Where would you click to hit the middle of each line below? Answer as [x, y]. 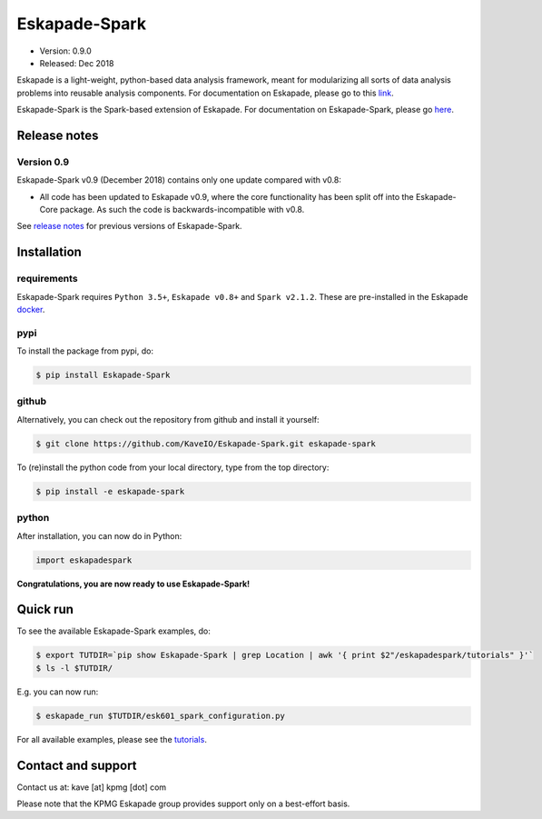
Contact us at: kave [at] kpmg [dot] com [92, 787]
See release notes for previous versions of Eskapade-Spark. [129, 226]
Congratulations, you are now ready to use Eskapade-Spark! [133, 584]
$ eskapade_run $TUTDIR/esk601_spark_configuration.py [160, 715]
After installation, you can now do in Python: [99, 535]
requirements [47, 279]
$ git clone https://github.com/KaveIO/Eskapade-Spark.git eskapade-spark [206, 444]
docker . [31, 309]
